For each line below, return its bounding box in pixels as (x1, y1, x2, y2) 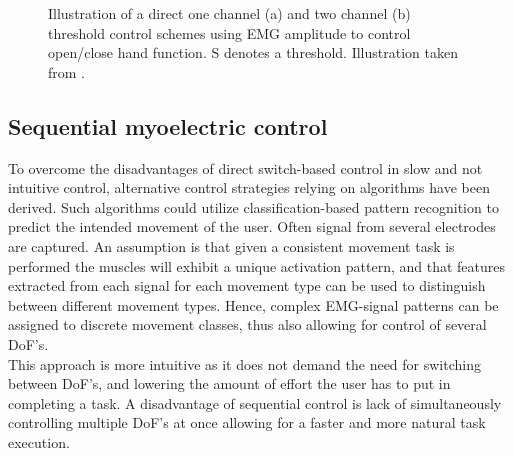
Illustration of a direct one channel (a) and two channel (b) (48, 3, 411, 23)
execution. (8, 431, 70, 452)
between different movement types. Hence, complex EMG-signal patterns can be (8, 294, 499, 315)
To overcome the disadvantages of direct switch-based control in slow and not (8, 157, 483, 178)
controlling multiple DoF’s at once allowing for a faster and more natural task (8, 412, 486, 433)
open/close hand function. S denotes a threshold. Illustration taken (48, 42, 458, 63)
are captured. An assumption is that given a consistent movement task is (8, 235, 455, 256)
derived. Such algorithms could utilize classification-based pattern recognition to (8, 196, 499, 217)
